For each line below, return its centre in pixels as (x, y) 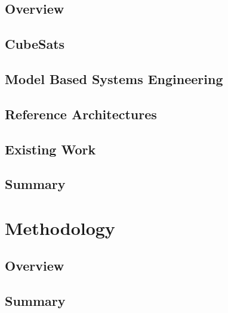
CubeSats (35, 44)
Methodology (60, 227)
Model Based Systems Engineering (114, 78)
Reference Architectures (81, 114)
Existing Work (50, 149)
